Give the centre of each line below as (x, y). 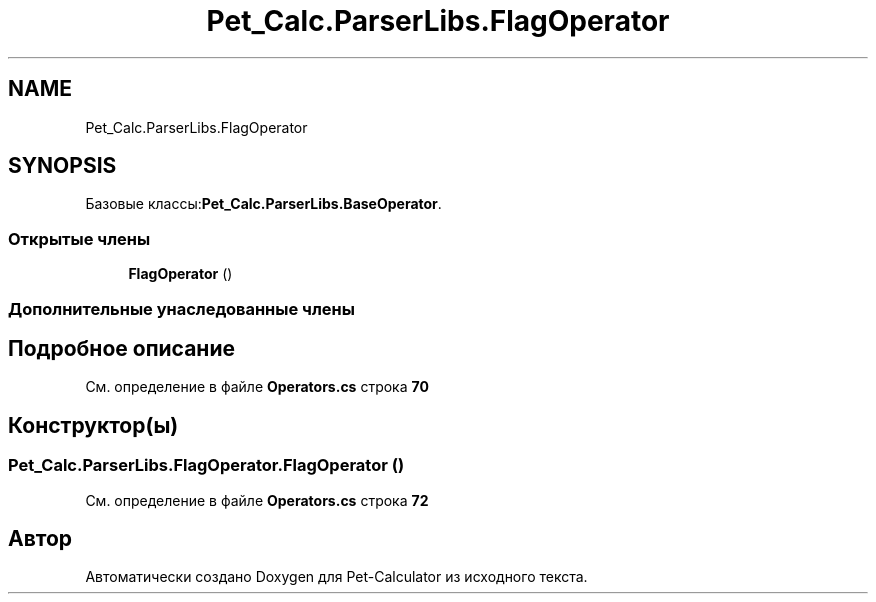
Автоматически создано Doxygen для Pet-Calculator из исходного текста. (336, 577)
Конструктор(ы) (93, 425)
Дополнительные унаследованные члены (181, 308)
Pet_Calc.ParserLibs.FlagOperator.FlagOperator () (206, 465)
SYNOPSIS (62, 166)
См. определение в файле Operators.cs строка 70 (257, 387)
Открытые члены (79, 238)
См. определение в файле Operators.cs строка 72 (257, 500)
